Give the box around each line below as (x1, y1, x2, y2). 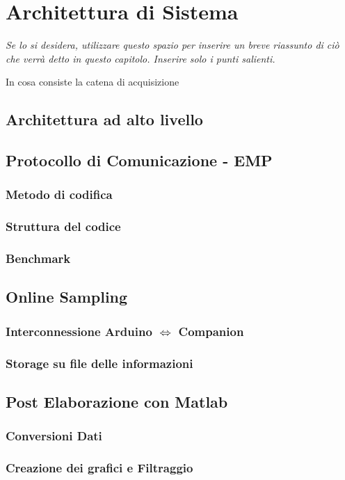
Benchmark (6, 250, 71, 267)
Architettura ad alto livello (6, 109, 203, 130)
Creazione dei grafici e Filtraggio (6, 459, 193, 477)
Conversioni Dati (6, 427, 102, 445)
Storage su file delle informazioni (6, 354, 193, 371)
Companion (178, 322, 244, 339)
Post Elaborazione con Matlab (6, 390, 228, 412)
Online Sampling (6, 286, 128, 307)
